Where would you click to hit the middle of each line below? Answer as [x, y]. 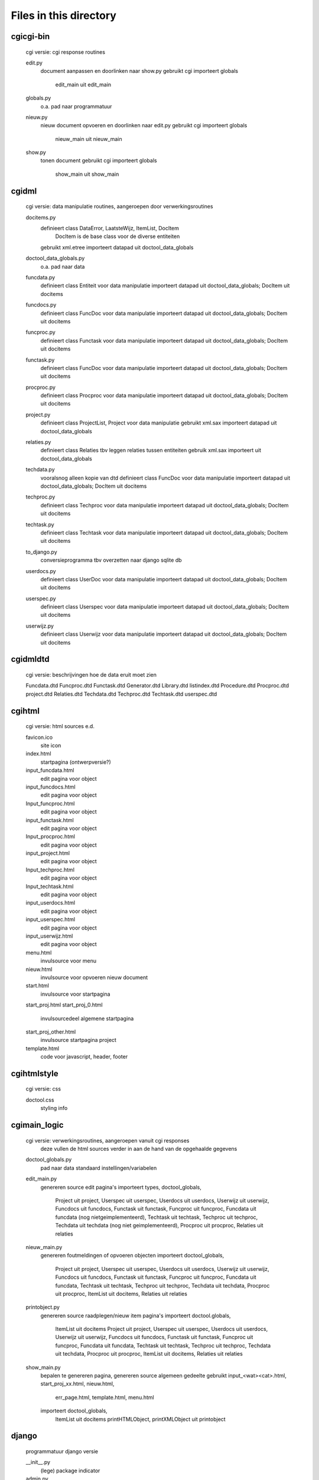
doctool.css [40, 1100]
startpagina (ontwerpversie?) [76, 762]
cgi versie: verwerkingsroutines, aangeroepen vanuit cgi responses [108, 1140]
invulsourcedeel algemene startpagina [87, 1018]
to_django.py [41, 552]
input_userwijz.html [49, 936]
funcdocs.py [41, 305]
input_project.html [48, 853]
